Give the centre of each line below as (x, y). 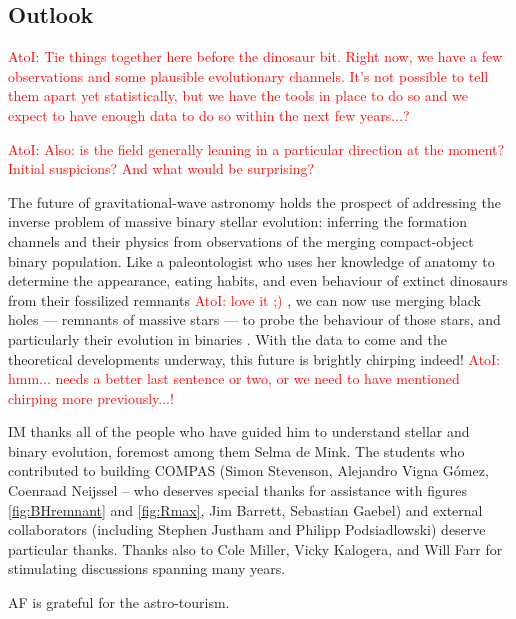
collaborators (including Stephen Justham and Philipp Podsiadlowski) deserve (247, 529)
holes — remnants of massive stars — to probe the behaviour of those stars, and (254, 319)
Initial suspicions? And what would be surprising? (161, 168)
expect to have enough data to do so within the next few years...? (209, 114)
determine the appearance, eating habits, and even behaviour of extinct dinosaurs (258, 280)
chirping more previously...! (91, 397)
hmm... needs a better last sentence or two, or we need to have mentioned (234, 378)
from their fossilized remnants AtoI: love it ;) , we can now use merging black (244, 299)
